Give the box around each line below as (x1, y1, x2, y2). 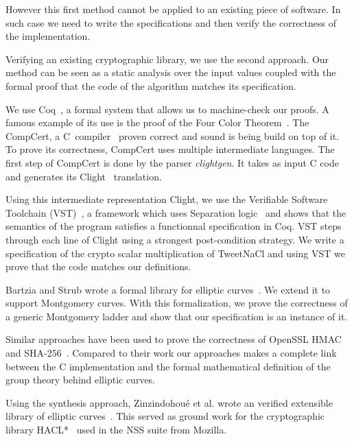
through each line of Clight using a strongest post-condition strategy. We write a (5, 232, 344, 246)
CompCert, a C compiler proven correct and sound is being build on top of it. (5, 128, 340, 143)
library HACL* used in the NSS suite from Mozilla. (5, 422, 227, 437)
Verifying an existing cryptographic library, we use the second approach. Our (5, 51, 329, 66)
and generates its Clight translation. (5, 169, 162, 183)
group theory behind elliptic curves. (5, 372, 156, 387)
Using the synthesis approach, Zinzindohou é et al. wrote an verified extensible (5, 395, 333, 409)
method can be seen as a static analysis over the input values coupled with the (5, 65, 336, 80)
